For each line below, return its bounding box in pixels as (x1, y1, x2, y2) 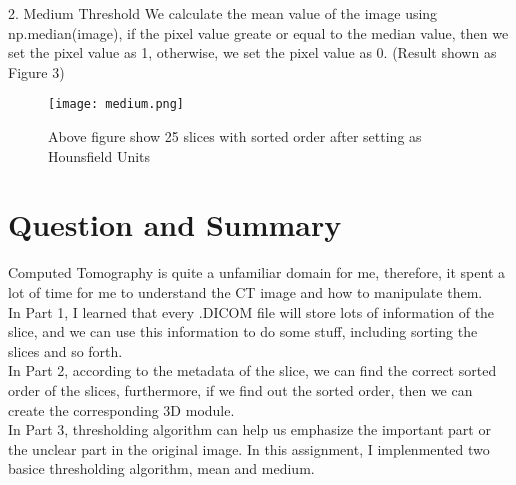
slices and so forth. (8, 340, 123, 361)
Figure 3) (8, 61, 65, 82)
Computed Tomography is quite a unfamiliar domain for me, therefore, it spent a (8, 262, 505, 283)
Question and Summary (8, 204, 342, 245)
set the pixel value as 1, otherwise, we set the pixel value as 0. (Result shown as (8, 42, 497, 63)
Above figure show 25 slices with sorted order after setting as (48, 126, 422, 147)
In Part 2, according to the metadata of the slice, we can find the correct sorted (8, 360, 497, 381)
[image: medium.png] (48, 97, 185, 112)
